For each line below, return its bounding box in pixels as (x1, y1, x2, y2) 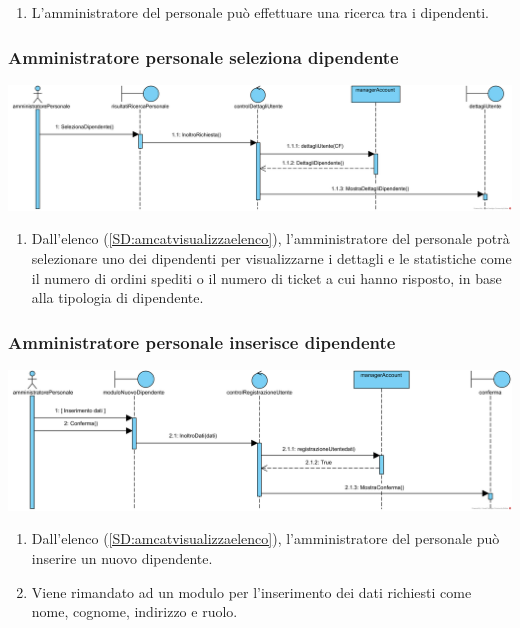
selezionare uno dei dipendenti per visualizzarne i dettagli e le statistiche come (31, 248, 512, 268)
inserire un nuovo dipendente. (31, 547, 213, 568)
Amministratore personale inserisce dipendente (8, 329, 396, 354)
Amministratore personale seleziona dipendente (8, 44, 399, 69)
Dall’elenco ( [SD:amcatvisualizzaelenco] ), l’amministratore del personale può (31, 528, 500, 549)
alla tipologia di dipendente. (31, 287, 204, 308)
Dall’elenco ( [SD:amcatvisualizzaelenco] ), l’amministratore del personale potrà (31, 228, 510, 249)
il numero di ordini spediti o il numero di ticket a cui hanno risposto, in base (31, 267, 502, 288)
